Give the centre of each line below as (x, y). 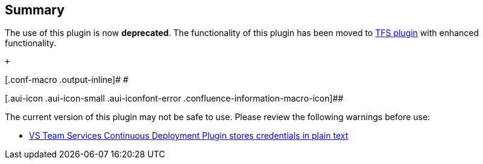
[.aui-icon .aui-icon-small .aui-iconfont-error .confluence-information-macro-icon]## (174, 99)
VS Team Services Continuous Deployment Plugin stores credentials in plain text (189, 136)
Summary (35, 10)
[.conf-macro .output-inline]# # (67, 80)
